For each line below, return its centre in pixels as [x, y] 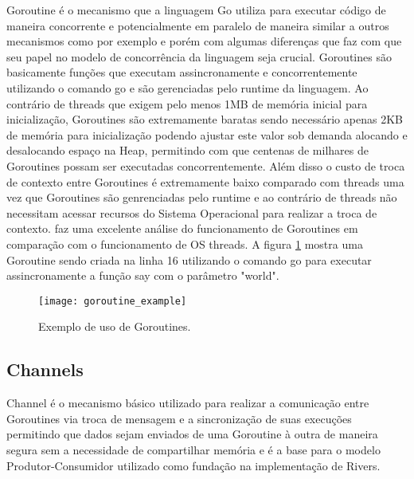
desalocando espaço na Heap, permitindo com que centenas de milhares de [187, 150]
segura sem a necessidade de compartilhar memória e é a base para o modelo [193, 449]
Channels [45, 369]
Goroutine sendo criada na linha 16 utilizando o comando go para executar [189, 259]
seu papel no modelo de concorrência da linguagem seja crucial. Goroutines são [199, 56]
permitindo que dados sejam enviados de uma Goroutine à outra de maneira [192, 434]
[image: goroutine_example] [113, 301]
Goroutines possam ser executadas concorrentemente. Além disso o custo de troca [206, 165]
